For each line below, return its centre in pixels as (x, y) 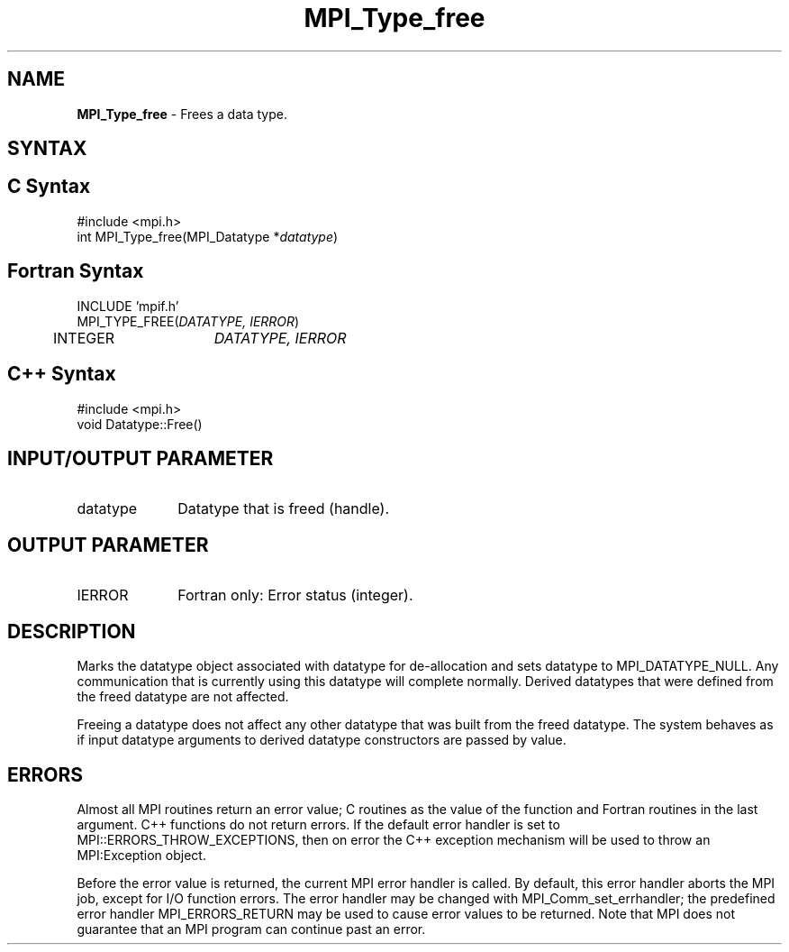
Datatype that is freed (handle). (284, 509)
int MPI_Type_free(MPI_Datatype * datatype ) (208, 236)
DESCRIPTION (72, 631)
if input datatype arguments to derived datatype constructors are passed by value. (322, 740)
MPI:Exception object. (141, 855)
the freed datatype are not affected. (183, 697)
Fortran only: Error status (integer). (295, 595)
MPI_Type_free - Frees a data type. (182, 114)
